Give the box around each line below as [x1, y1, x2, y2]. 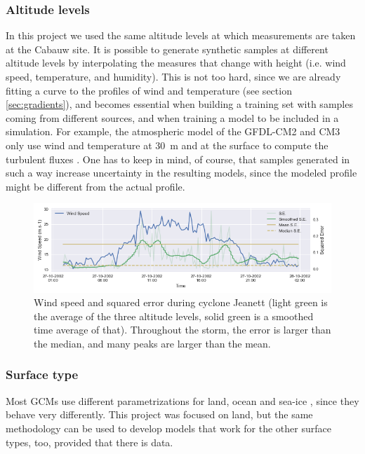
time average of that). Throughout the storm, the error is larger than [34, 322, 331, 337]
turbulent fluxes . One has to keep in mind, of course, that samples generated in [6, 151, 350, 166]
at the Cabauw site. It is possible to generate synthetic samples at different [6, 41, 328, 56]
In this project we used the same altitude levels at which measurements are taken [6, 28, 356, 43]
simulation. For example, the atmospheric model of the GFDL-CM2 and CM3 [6, 124, 340, 139]
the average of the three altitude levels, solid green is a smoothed [34, 308, 314, 323]
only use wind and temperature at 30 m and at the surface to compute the [6, 137, 328, 152]
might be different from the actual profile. [6, 179, 185, 193]
